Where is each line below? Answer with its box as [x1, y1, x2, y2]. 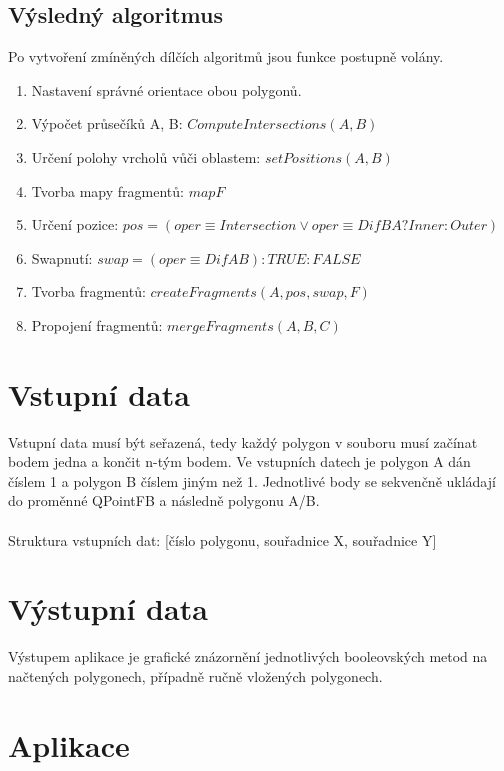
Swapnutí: [31, 247, 93, 268]
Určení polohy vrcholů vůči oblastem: [31, 146, 261, 167]
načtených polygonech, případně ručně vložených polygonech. [8, 665, 383, 686]
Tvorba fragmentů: [31, 281, 146, 302]
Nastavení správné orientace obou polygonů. [31, 79, 302, 100]
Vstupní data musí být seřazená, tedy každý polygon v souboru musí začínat [8, 431, 478, 452]
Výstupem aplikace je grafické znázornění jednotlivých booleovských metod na [8, 646, 488, 667]
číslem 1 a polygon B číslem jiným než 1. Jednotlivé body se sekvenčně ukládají [8, 470, 496, 491]
